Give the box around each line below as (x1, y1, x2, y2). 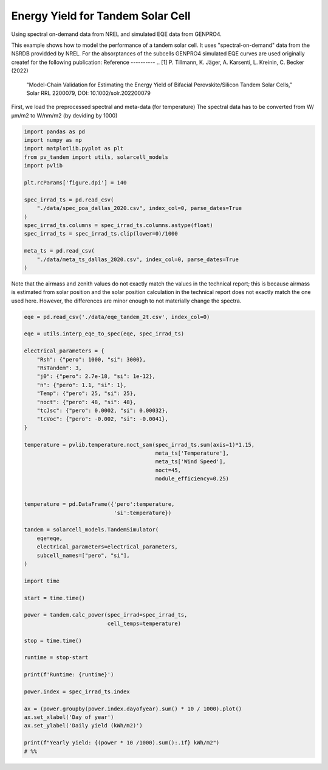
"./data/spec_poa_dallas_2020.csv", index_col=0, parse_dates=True (36, 205, 242, 212)
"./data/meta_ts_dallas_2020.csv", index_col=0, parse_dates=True (36, 256, 239, 263)
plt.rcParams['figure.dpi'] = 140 (24, 180, 127, 186)
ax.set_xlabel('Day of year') (24, 714, 114, 721)
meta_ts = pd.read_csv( (24, 247, 95, 254)
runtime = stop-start (24, 654, 89, 661)
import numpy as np (24, 137, 82, 144)
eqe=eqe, (36, 534, 63, 542)
